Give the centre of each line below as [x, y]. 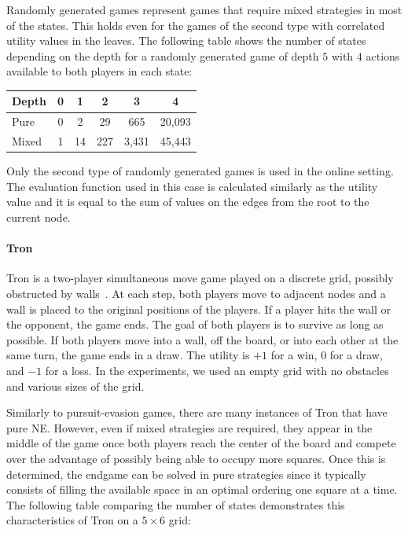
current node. [39, 217]
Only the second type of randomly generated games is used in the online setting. [200, 171]
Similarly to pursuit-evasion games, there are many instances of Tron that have [197, 412]
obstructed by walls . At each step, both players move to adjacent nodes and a [196, 294]
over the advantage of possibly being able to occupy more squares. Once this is [196, 458]
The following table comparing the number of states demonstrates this [176, 504]
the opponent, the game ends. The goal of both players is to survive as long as [195, 324]
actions [383, 55]
